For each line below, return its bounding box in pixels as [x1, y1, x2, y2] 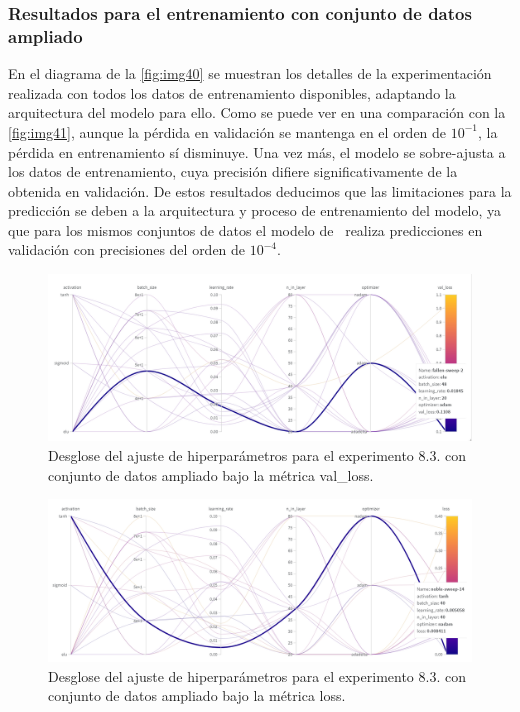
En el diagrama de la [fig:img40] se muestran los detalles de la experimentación [8, 63, 492, 84]
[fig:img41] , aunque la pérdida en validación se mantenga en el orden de [8, 121, 447, 142]
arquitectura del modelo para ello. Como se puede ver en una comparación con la [8, 102, 506, 123]
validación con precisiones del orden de [8, 239, 246, 260]
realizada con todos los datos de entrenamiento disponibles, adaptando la [8, 82, 456, 103]
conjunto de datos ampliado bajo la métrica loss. [48, 685, 346, 706]
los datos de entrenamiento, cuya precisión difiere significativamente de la [8, 161, 458, 182]
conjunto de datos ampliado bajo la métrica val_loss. [48, 464, 374, 485]
